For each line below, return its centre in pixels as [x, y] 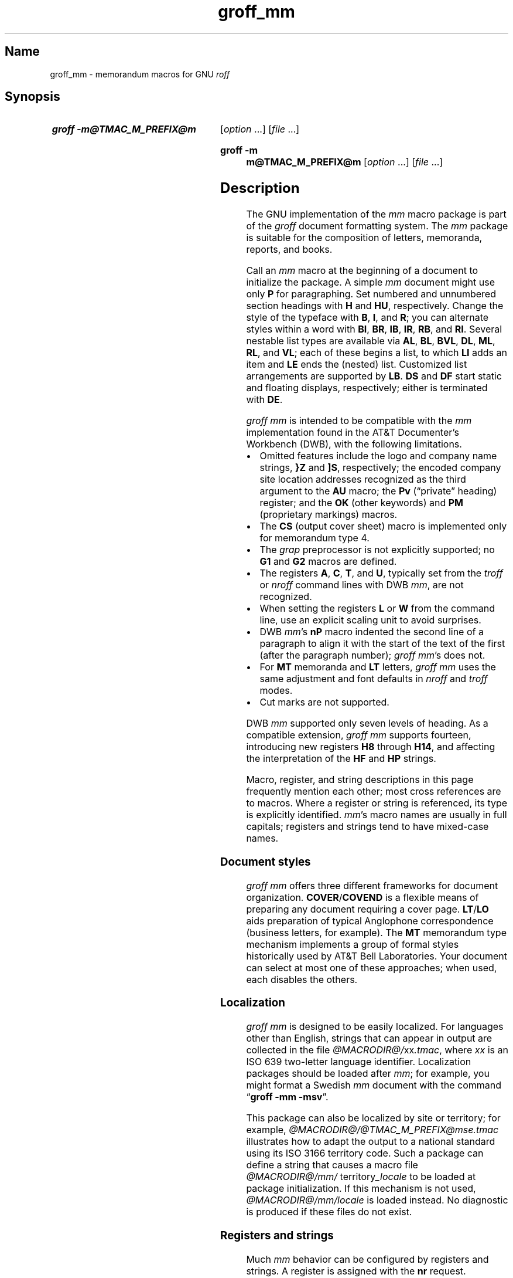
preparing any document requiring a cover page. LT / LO [367, 909]
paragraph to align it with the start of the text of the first [382, 644]
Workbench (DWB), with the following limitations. [354, 444]
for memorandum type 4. [314, 538]
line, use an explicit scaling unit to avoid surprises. [370, 620]
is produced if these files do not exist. [329, 1212]
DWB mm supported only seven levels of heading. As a [367, 723]
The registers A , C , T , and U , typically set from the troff [381, 573]
